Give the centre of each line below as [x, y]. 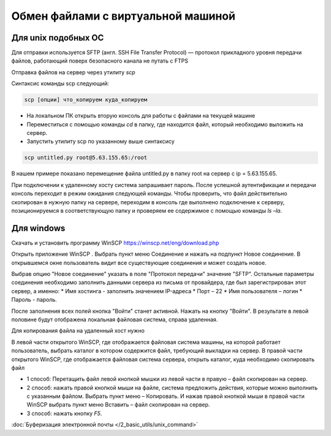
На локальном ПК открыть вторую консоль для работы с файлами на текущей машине [141, 116]
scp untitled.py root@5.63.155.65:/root [86, 158]
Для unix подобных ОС [58, 38]
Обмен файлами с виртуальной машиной [124, 16]
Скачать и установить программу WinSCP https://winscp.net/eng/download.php [115, 243]
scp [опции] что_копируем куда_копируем [86, 100]
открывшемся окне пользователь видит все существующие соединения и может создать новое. [139, 262]
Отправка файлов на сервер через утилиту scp [73, 72]
